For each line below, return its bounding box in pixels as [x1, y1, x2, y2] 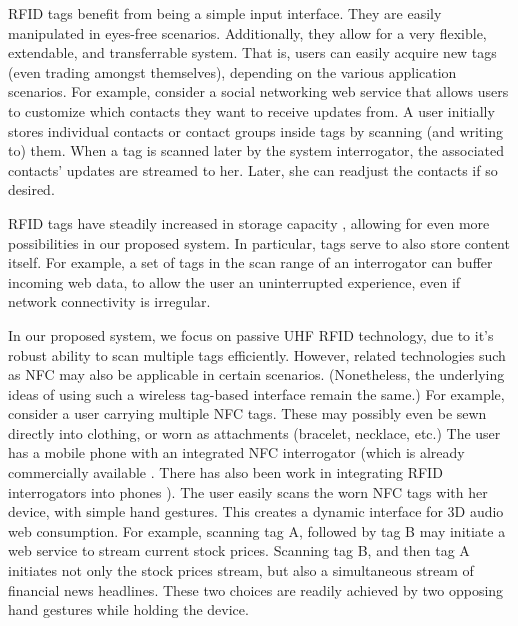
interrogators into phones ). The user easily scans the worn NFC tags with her [8, 481, 488, 502]
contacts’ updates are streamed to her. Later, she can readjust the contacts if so [8, 159, 498, 180]
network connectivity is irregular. [8, 291, 211, 312]
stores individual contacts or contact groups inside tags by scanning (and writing [8, 120, 503, 141]
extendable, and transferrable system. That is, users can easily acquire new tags [8, 42, 497, 63]
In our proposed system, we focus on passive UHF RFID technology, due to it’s [8, 324, 494, 345]
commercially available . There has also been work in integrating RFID [8, 462, 443, 483]
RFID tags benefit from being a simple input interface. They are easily [8, 3, 442, 23]
